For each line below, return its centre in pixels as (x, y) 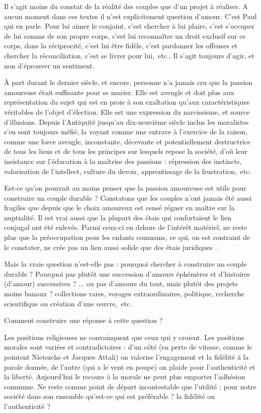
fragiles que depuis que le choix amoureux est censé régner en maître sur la (119, 208)
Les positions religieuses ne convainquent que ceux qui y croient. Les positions (124, 337)
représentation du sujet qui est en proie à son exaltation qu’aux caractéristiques (127, 102)
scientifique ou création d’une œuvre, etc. (68, 303)
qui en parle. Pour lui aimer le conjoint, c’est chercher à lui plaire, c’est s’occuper (129, 26)
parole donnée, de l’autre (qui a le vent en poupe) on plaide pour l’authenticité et (130, 366)
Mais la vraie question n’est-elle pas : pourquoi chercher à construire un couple (125, 264)
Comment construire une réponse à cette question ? (83, 320)
